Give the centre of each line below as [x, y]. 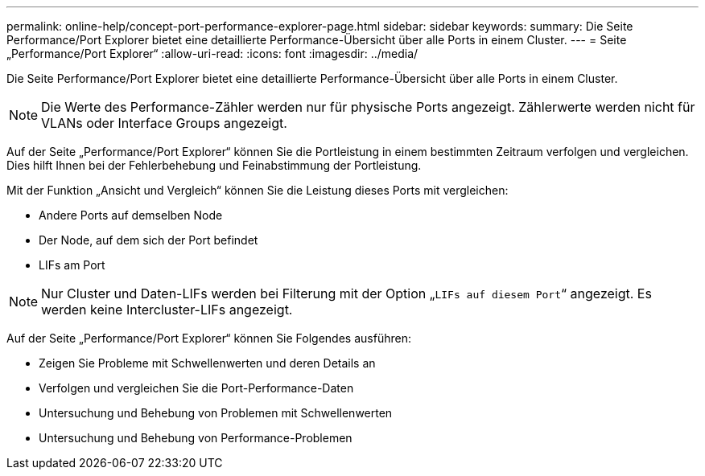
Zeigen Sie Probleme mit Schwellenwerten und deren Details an [207, 363]
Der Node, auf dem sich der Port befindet [148, 240]
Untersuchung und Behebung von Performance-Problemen [196, 438]
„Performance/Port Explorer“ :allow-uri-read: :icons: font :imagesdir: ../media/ [212, 53]
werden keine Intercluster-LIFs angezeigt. [167, 310]
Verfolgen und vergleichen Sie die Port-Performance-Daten [196, 388]
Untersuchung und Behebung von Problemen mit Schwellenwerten [216, 413]
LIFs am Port [72, 265]
